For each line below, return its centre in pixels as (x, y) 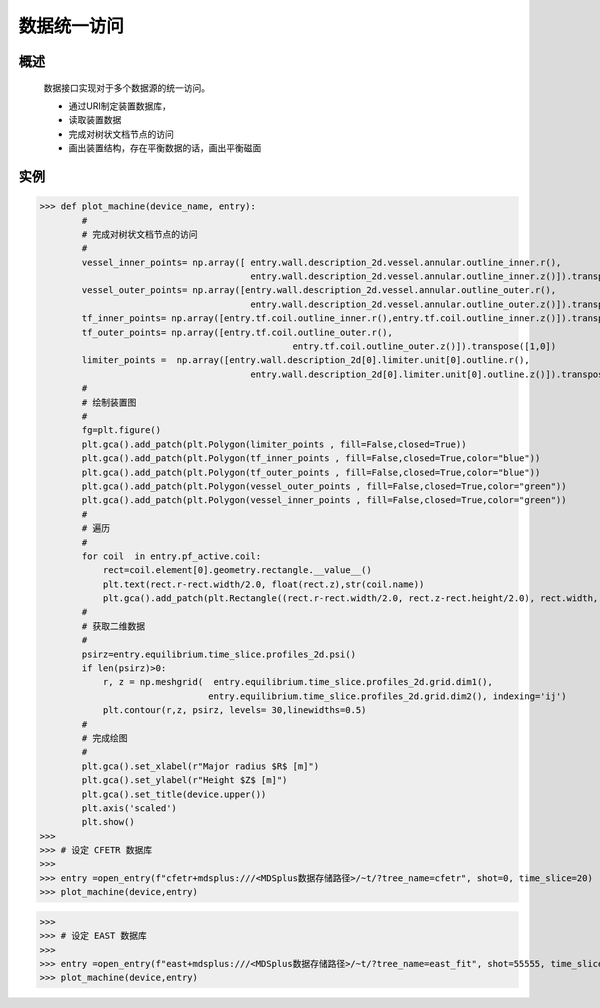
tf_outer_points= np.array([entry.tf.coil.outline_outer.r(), (237, 332)
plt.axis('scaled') (129, 808)
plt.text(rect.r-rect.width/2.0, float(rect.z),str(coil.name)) (263, 584)
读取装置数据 (95, 120)
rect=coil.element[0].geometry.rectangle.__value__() (237, 570)
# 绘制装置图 (109, 402)
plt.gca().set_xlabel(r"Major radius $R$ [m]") (200, 766)
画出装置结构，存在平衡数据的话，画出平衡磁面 (165, 148)
